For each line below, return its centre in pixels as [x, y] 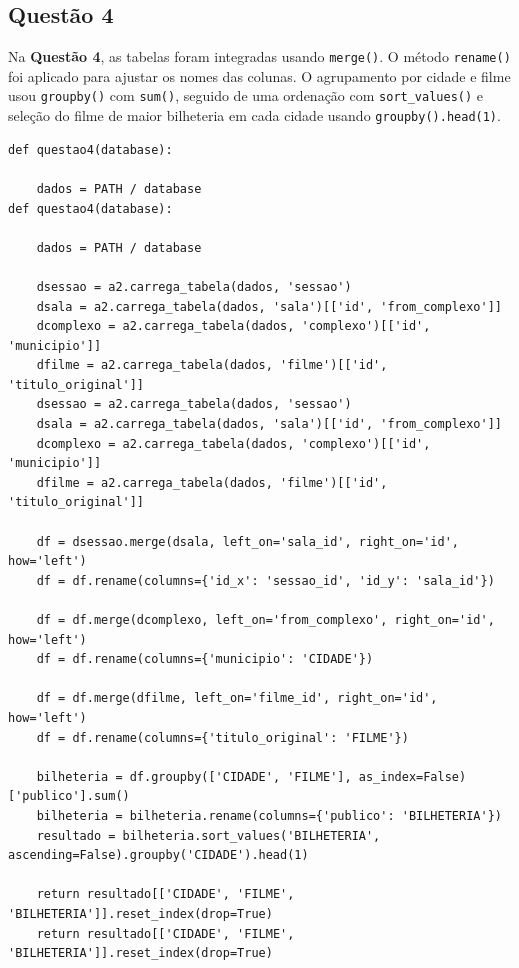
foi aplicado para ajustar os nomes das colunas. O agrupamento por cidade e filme [259, 75]
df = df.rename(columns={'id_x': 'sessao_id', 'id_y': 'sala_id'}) [265, 580]
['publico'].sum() [69, 796]
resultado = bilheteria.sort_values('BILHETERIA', [208, 835]
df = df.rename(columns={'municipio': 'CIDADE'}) [205, 659]
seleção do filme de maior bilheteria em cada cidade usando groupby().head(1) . [254, 115]
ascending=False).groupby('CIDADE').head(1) [158, 855]
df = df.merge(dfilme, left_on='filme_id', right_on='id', [237, 698]
